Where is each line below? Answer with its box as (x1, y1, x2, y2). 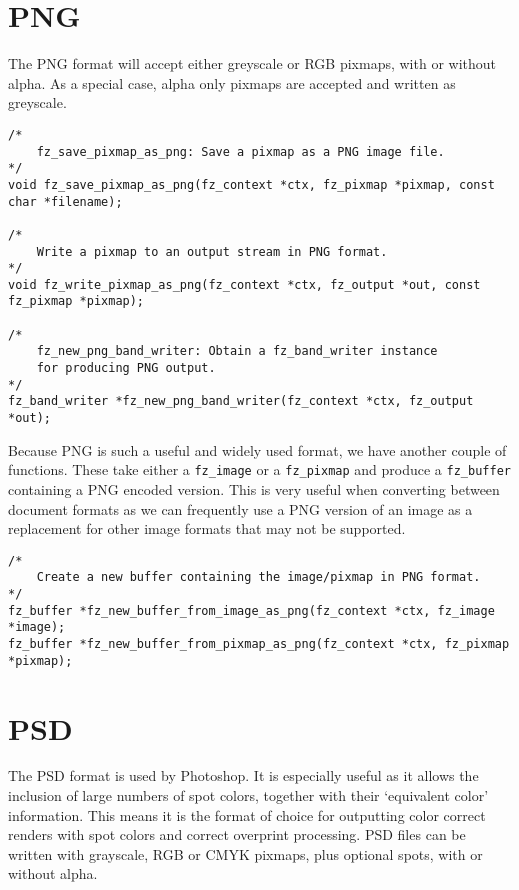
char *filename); (8, 194, 123, 209)
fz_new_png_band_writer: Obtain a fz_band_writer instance (36, 344, 438, 359)
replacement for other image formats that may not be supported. (8, 518, 406, 539)
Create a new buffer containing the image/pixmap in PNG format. (36, 570, 481, 585)
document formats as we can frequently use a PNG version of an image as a (8, 498, 473, 519)
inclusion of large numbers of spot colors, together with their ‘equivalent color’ (8, 785, 489, 806)
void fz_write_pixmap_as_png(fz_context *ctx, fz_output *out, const (8, 277, 481, 292)
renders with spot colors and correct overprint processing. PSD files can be (8, 824, 466, 845)
